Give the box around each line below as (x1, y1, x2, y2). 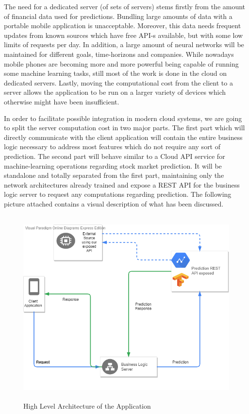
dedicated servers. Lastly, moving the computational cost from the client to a (4, 77, 233, 87)
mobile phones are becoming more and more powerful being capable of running (4, 58, 239, 69)
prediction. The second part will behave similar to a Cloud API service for (4, 151, 225, 161)
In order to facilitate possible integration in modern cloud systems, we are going (4, 113, 242, 123)
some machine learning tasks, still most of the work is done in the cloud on (4, 68, 227, 78)
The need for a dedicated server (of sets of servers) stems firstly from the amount (4, 1, 246, 11)
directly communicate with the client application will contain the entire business (4, 132, 243, 142)
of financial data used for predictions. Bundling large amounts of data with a (4, 11, 232, 21)
